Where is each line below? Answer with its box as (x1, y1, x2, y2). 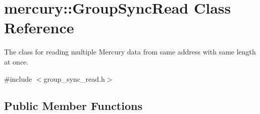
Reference (4, 17, 74, 38)
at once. (4, 56, 29, 67)
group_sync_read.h (43, 73, 105, 84)
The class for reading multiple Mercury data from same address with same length (4, 46, 256, 57)
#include (4, 73, 32, 84)
